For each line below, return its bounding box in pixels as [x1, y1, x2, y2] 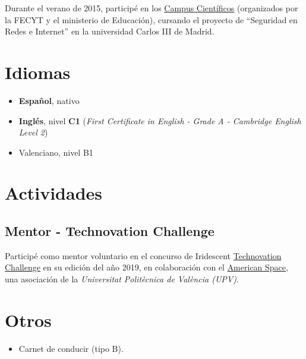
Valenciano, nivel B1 [18, 146, 93, 158]
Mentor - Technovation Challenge [5, 222, 214, 240]
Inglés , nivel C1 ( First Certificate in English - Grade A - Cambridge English [18, 114, 301, 127]
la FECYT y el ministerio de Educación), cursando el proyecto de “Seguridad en [5, 13, 298, 26]
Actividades [5, 181, 103, 205]
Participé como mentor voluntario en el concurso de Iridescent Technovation [5, 249, 282, 262]
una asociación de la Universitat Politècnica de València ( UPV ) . [5, 273, 239, 285]
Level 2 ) [18, 126, 48, 138]
